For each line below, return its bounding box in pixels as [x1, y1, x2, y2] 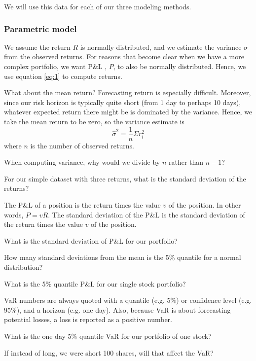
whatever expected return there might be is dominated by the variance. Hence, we [4, 107, 253, 117]
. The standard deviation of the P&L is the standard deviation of [48, 209, 245, 219]
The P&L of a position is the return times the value [4, 200, 161, 210]
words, [4, 209, 24, 219]
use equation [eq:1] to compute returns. [4, 71, 122, 81]
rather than [168, 157, 204, 167]
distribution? [4, 261, 43, 272]
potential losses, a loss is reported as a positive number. [4, 314, 172, 325]
